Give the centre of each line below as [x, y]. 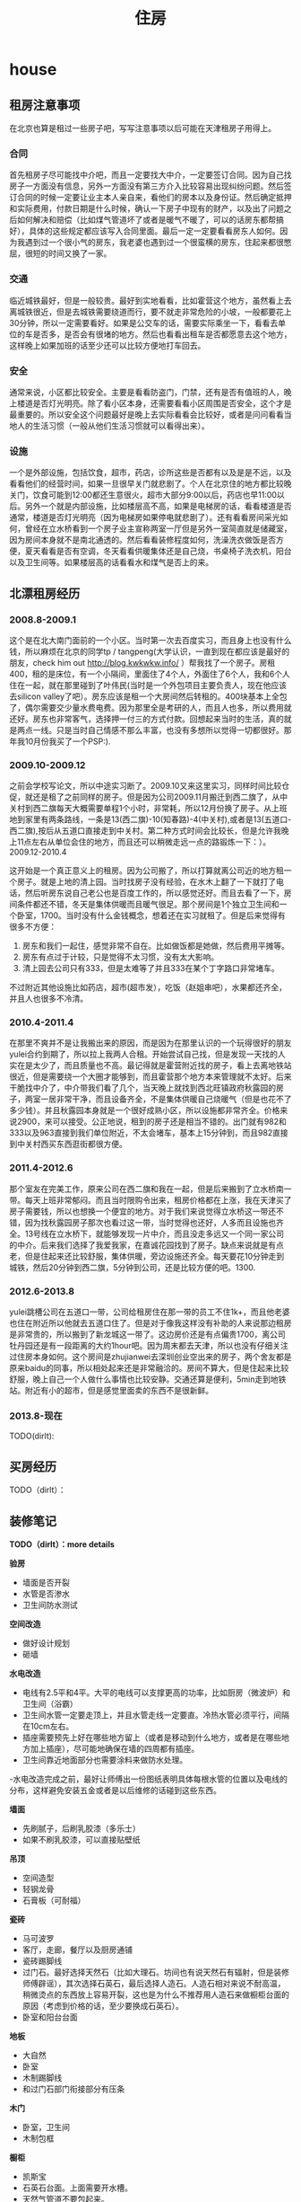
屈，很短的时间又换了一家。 [60, 253]
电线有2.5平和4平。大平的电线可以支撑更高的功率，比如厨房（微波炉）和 [156, 1692]
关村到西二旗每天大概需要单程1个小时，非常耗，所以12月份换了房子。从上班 [148, 809]
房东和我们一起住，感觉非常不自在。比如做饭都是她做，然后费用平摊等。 [155, 946]
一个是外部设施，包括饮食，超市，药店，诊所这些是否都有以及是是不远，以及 [150, 473]
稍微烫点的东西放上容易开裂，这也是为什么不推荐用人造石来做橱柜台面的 [155, 1994]
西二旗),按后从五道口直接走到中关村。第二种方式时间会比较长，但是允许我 [146, 831]
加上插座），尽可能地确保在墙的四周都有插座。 [115, 1748]
